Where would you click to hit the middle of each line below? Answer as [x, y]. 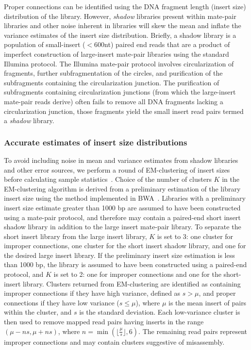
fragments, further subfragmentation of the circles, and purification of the [113, 73]
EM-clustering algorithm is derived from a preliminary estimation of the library [122, 188]
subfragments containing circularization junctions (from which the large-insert [120, 92]
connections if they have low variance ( [62, 302]
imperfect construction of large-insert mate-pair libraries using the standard [117, 54]
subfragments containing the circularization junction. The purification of [112, 82]
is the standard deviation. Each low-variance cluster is [160, 312]
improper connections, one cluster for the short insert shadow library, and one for [125, 246]
